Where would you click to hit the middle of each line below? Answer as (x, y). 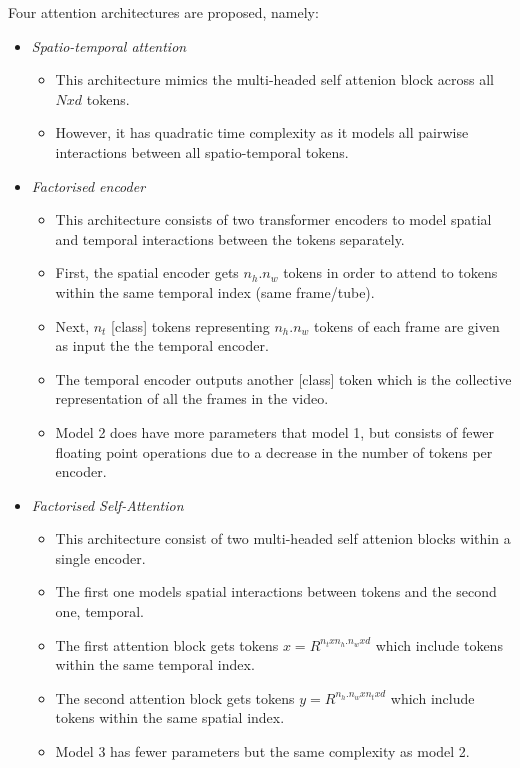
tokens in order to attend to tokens (390, 272)
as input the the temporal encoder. (162, 345)
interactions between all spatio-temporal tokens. (202, 151)
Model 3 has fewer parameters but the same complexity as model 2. (262, 751)
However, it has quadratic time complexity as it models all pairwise (262, 132)
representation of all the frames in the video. (192, 398)
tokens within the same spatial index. (170, 717)
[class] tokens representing (190, 325)
